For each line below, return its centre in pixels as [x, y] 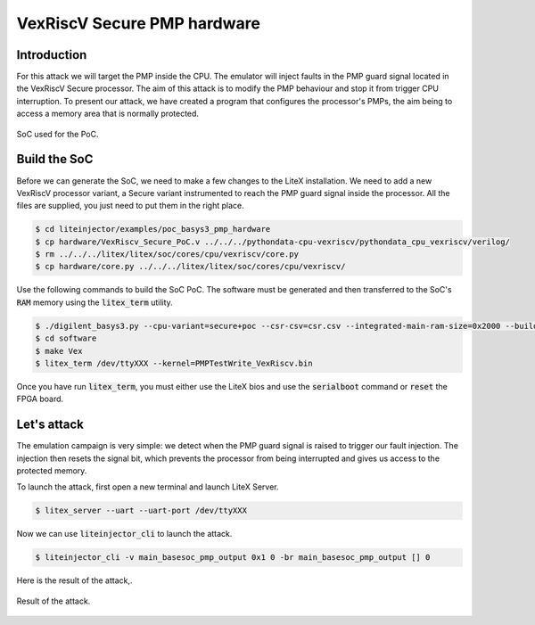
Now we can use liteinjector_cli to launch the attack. [124, 534]
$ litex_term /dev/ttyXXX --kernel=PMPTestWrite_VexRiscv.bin [174, 363]
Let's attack [50, 425]
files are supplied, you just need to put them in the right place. [130, 206]
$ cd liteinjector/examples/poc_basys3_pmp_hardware [153, 229]
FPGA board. [40, 399]
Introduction [52, 55]
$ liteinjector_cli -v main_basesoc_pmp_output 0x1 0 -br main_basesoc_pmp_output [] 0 [233, 558]
